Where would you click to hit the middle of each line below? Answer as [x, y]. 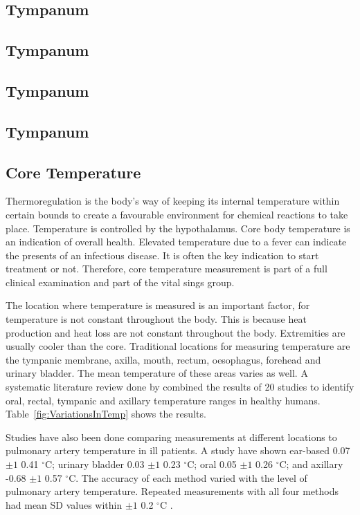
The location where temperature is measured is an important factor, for [158, 305]
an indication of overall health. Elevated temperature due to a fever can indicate [176, 242]
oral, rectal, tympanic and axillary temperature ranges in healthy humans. [163, 400]
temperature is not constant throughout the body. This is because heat [156, 319]
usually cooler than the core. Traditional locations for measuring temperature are [178, 346]
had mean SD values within [64, 504]
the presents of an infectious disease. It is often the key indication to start [162, 255]
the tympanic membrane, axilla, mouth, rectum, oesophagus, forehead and [163, 359]
